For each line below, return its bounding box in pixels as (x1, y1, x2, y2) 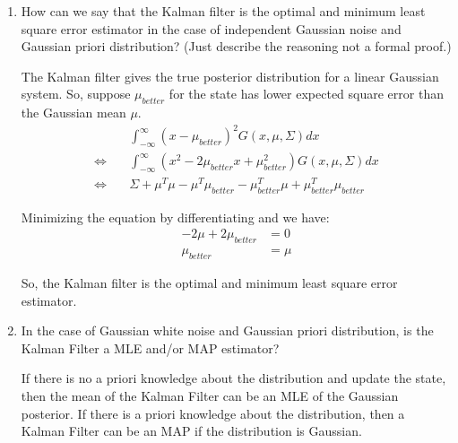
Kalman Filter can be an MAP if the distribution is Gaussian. (21, 421, 362, 440)
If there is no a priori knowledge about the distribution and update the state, (21, 369, 446, 387)
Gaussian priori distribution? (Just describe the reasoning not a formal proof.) (21, 37, 452, 56)
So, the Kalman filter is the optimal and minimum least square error (21, 274, 398, 292)
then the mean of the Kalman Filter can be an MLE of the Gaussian (21, 387, 399, 405)
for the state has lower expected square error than (169, 84, 444, 103)
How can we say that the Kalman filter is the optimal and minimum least (21, 2, 426, 20)
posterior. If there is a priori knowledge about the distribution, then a (21, 404, 405, 422)
